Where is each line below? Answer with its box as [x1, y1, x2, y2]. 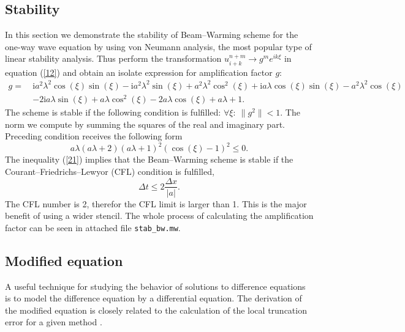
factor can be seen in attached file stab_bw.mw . [5, 221, 181, 234]
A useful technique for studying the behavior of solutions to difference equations [5, 279, 306, 292]
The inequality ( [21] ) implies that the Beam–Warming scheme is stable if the [5, 153, 293, 166]
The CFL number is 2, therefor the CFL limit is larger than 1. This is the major [5, 197, 307, 210]
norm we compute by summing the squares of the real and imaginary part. [5, 117, 285, 130]
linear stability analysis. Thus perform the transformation [5, 52, 222, 65]
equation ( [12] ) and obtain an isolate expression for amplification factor [5, 65, 273, 78]
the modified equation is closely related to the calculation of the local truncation [5, 303, 307, 316]
